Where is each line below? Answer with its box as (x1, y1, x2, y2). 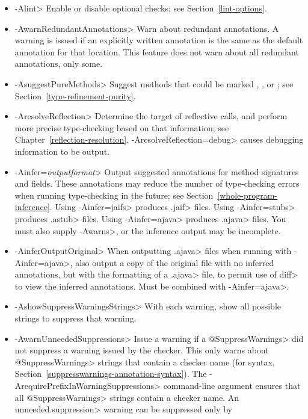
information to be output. (14, 144, 109, 157)
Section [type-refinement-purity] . (14, 89, 136, 102)
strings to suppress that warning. (14, 312, 137, 324)
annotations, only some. (14, 57, 103, 70)
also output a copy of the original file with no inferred (75, 256, 274, 268)
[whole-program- (217, 188, 277, 201)
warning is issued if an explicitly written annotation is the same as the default (14, 34, 303, 46)
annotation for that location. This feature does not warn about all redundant (14, 45, 299, 58)
